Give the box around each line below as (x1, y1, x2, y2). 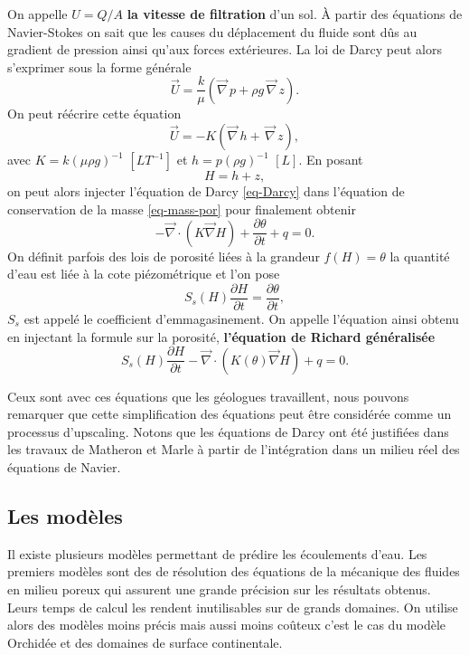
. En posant (298, 150, 363, 169)
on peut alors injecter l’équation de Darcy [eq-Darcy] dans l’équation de (7, 182, 405, 201)
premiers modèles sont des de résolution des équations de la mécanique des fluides (7, 562, 460, 581)
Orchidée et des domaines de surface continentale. (7, 632, 283, 651)
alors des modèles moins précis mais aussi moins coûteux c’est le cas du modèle (7, 615, 446, 634)
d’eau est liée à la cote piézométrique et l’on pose (7, 264, 280, 283)
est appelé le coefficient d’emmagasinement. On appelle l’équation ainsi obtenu (23, 309, 459, 327)
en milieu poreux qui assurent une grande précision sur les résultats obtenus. (7, 579, 431, 598)
